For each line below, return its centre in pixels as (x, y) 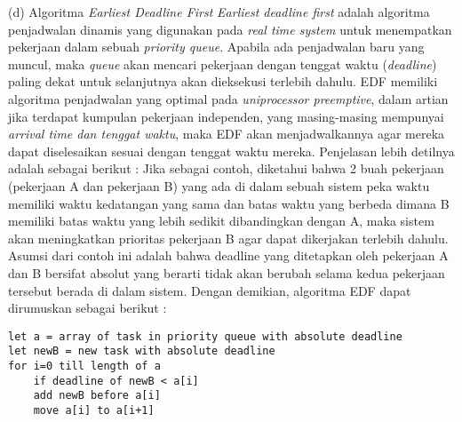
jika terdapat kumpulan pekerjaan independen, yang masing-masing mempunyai (226, 116)
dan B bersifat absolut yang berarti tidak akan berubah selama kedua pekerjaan (227, 272)
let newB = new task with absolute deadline (142, 351)
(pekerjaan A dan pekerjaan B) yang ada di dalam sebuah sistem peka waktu (219, 185)
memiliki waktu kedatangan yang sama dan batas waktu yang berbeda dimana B (229, 203)
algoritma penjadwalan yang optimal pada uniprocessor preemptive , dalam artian (228, 98)
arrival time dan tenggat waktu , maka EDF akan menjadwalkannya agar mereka (227, 134)
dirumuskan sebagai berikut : (88, 308)
